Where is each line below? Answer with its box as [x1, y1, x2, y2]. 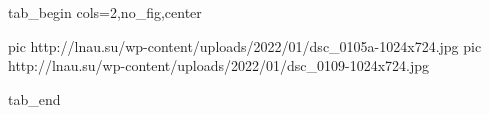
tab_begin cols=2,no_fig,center [8, 2, 202, 22]
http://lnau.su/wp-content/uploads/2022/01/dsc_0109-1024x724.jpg [8, 55, 430, 76]
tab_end [8, 88, 61, 109]
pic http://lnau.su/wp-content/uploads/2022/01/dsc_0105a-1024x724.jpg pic [8, 35, 482, 56]
